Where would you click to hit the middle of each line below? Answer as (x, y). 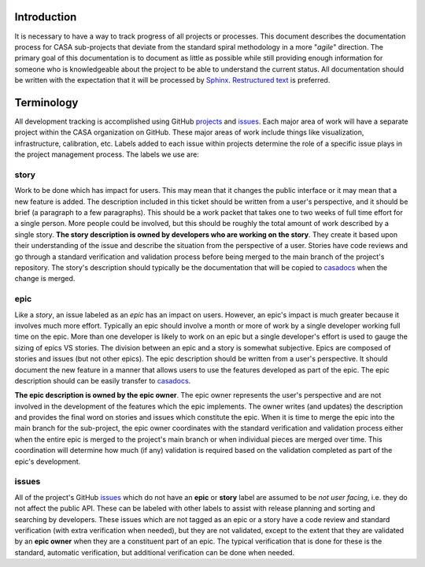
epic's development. (48, 461)
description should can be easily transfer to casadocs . (103, 380)
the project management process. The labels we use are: (107, 154)
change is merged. (45, 279)
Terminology (46, 102)
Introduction (46, 17)
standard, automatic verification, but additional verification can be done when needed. (155, 552)
